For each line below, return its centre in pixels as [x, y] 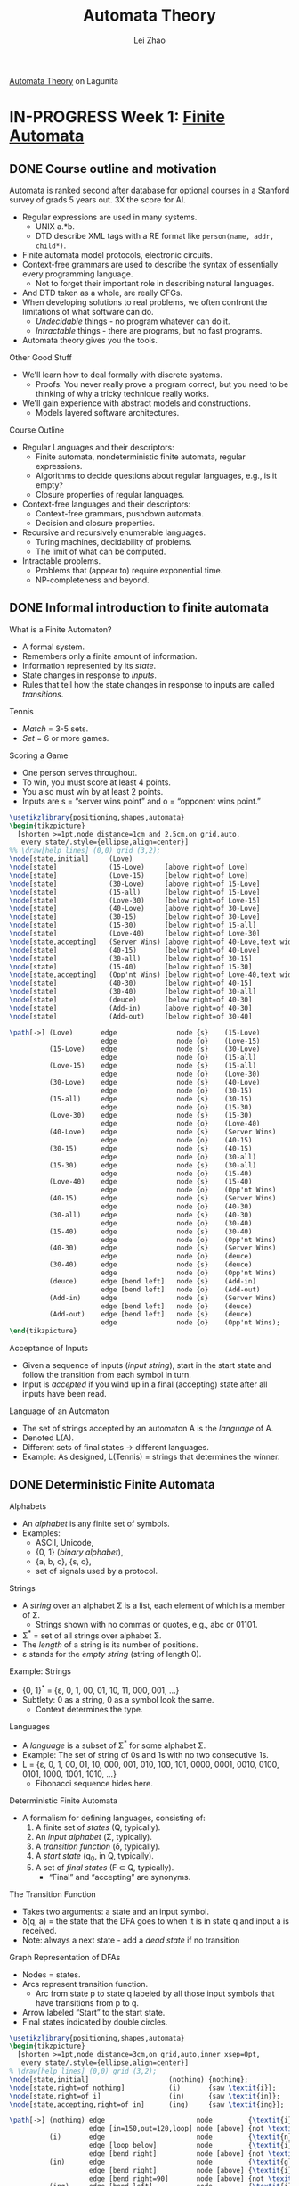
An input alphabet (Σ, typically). [94, 1836]
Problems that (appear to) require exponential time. [129, 570]
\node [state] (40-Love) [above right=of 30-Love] [135, 909]
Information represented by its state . [89, 665]
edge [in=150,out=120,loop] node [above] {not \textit [192, 2129]
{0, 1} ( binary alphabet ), [79, 1552]
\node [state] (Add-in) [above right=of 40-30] [131, 1008]
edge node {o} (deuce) [177, 1257]
